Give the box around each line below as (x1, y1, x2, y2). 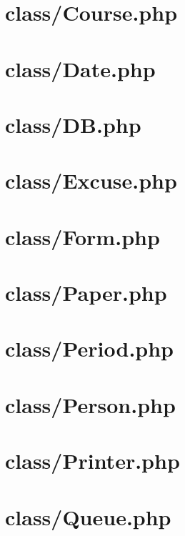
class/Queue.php (5, 502, 171, 531)
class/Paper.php (5, 278, 167, 307)
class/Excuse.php (5, 166, 177, 195)
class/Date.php (5, 54, 156, 83)
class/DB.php (5, 109, 141, 139)
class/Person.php (5, 389, 176, 419)
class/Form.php (5, 222, 160, 251)
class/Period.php (5, 334, 174, 363)
